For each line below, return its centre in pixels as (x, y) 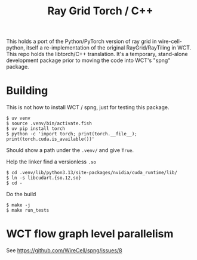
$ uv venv (19, 118)
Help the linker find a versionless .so (51, 162)
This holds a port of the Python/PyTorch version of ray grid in (81, 41)
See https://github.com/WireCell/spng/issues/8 (64, 250)
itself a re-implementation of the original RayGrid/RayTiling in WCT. (109, 48)
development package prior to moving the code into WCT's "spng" (88, 60)
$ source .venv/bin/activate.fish (49, 123)
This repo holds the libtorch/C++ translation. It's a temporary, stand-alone (97, 54)
